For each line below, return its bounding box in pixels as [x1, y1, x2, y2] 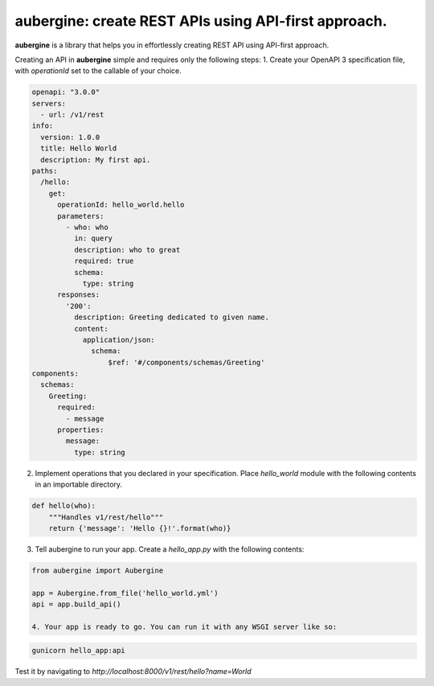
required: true [73, 257, 134, 265]
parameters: [57, 212, 104, 220]
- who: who [65, 223, 108, 232]
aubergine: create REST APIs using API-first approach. [14, 12, 387, 30]
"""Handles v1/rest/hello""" [48, 512, 164, 522]
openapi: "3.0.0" [31, 88, 100, 97]
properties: [57, 425, 104, 434]
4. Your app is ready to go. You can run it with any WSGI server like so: [31, 622, 338, 631]
